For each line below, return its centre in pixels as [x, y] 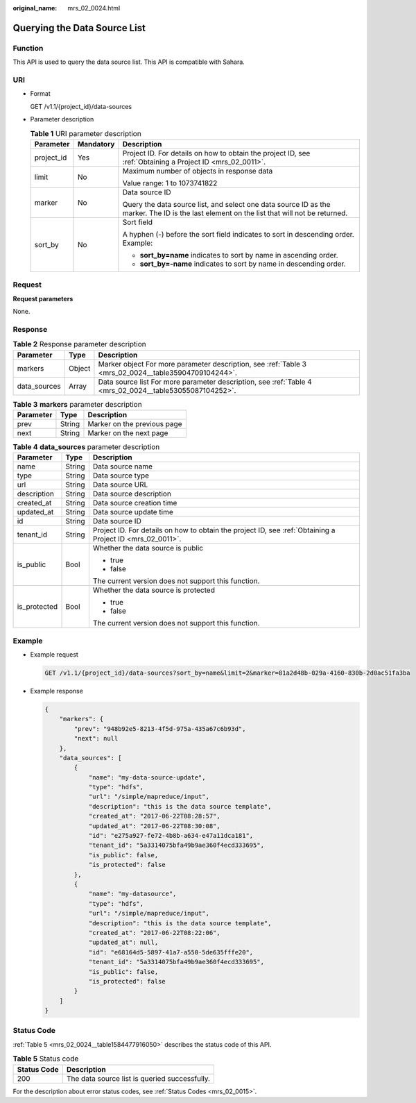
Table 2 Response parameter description [80, 344]
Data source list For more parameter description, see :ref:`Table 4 [205, 382]
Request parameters [43, 298]
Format [41, 94]
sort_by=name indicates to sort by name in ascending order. [239, 255]
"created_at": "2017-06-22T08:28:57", [155, 816]
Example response [57, 691]
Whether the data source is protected [154, 590]
